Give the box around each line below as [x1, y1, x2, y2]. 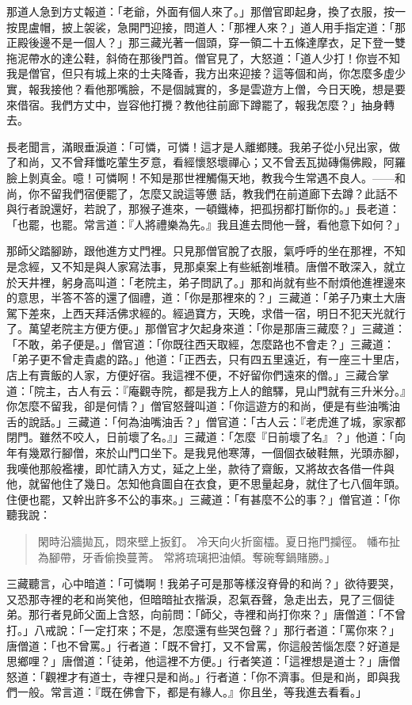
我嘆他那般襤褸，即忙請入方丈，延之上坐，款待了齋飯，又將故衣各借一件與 [6, 459, 395, 476]
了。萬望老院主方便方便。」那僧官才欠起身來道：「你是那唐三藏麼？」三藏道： [6, 320, 406, 337]
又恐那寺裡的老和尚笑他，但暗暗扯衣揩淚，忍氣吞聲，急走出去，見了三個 [6, 590, 383, 607]
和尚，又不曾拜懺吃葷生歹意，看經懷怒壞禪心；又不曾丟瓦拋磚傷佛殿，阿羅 [17, 154, 406, 170]
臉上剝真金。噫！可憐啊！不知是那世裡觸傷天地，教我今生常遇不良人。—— [6, 169, 395, 185]
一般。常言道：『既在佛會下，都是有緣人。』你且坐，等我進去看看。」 [17, 684, 367, 700]
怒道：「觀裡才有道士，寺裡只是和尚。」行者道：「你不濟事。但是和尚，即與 [6, 668, 389, 684]
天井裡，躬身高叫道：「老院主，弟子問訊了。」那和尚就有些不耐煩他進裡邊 [17, 273, 395, 290]
